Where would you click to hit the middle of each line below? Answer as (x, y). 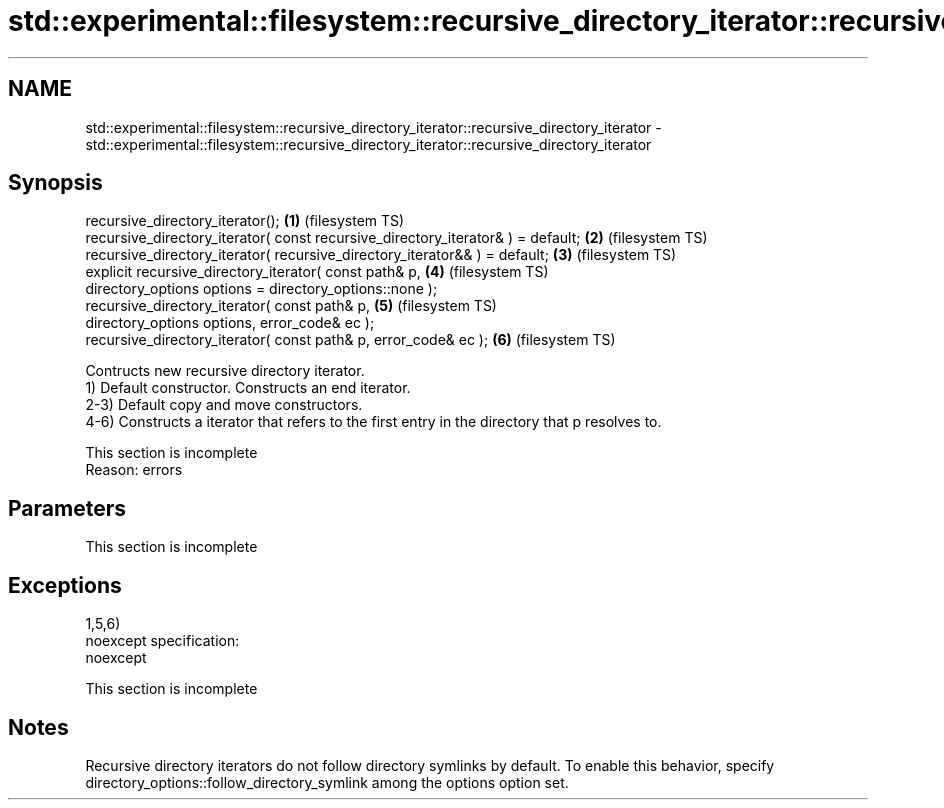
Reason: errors (134, 470)
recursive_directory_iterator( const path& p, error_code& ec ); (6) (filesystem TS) (350, 340)
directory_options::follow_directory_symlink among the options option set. (327, 782)
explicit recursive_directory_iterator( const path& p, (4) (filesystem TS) (317, 272)
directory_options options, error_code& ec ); (230, 323)
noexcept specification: (162, 641)
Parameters (67, 508)
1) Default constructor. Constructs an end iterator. (248, 388)
